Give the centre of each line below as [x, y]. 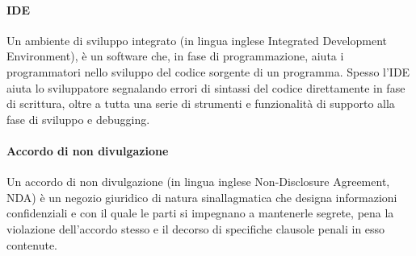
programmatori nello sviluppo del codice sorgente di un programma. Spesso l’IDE [208, 71]
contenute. [32, 244]
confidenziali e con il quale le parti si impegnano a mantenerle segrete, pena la [200, 213]
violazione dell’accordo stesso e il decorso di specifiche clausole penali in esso [196, 228]
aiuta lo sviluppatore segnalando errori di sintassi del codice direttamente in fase [206, 87]
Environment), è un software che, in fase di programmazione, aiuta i [175, 56]
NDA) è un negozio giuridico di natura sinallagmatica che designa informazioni [202, 197]
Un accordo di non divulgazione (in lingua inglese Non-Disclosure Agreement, [198, 182]
